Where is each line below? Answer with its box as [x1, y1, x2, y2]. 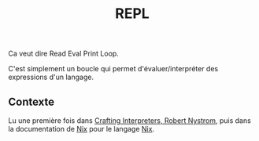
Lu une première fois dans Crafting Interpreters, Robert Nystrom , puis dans [8, 116, 252, 125]
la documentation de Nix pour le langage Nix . [8, 125, 155, 133]
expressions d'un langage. [8, 72, 94, 82]
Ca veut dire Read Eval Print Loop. [8, 49, 120, 59]
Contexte [8, 95, 55, 108]
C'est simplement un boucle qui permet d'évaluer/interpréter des [8, 64, 219, 74]
